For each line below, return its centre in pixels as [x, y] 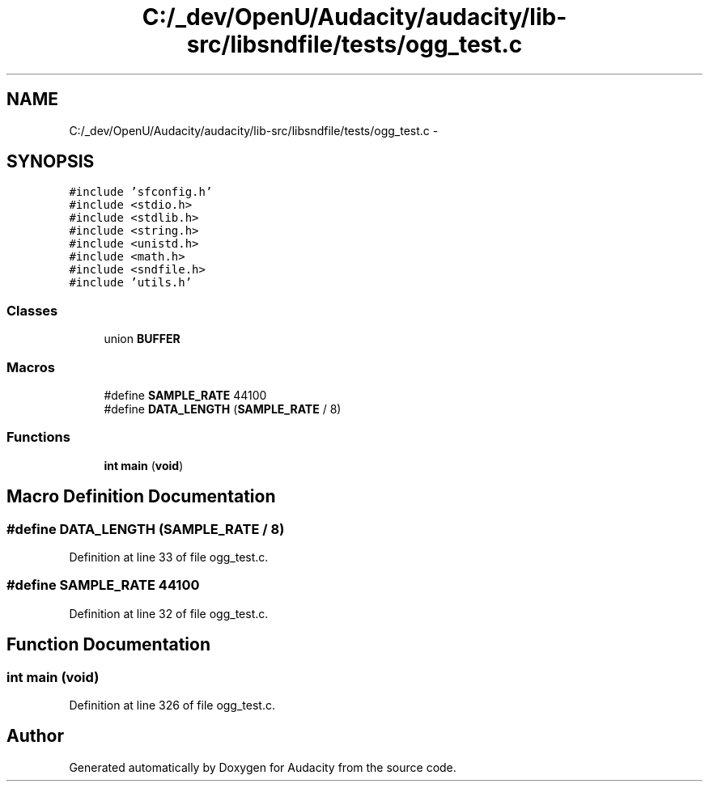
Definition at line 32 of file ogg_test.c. [169, 613]
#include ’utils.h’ [131, 283]
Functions [38, 437]
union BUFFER [142, 339]
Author [35, 736]
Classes [32, 310]
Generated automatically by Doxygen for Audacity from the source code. [263, 767]
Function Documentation [108, 645]
